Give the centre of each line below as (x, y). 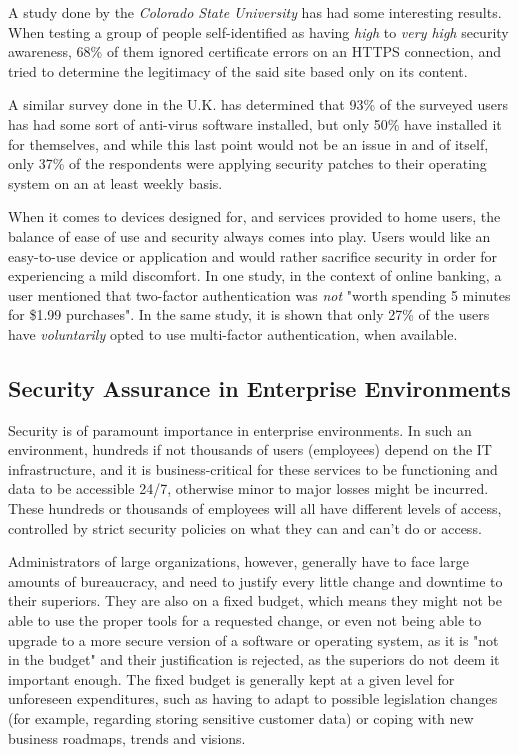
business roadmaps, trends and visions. (127, 737)
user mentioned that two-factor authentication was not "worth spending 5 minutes (259, 294)
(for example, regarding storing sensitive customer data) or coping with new (241, 718)
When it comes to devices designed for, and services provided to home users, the (254, 216)
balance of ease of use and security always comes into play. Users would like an (249, 235)
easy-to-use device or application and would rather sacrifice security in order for (253, 255)
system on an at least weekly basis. (115, 182)
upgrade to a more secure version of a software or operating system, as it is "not (253, 639)
